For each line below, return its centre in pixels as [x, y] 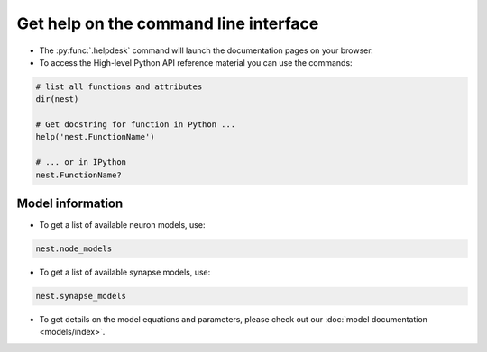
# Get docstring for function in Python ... [136, 125]
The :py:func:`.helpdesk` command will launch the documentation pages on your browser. [206, 50]
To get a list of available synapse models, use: [125, 272]
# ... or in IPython [81, 162]
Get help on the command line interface [168, 23]
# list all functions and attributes [119, 86]
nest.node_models [74, 249]
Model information [70, 204]
